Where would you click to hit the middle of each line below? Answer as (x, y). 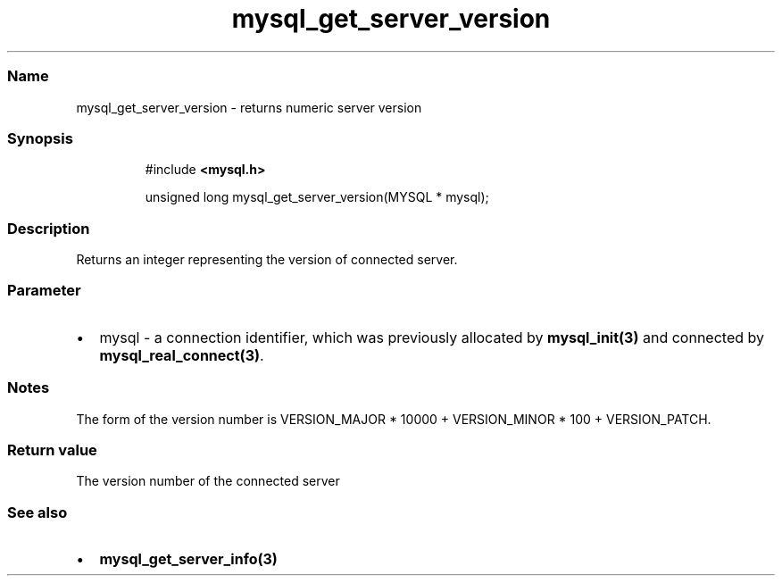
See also (37, 512)
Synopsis (40, 138)
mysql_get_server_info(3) (188, 559)
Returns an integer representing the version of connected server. (267, 259)
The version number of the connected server (208, 481)
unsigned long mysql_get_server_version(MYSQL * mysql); (317, 197)
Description (49, 228)
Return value (52, 450)
